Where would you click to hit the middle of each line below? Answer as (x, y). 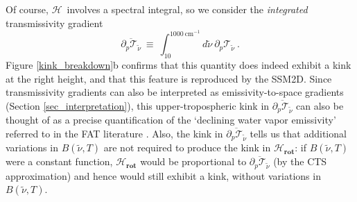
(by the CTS (300, 161)
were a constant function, (59, 161)
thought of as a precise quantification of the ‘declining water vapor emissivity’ (171, 120)
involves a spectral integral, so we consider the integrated (187, 9)
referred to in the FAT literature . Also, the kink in (114, 133)
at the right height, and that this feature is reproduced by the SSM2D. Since (169, 78)
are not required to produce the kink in (187, 148)
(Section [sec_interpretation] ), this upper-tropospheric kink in (138, 105)
